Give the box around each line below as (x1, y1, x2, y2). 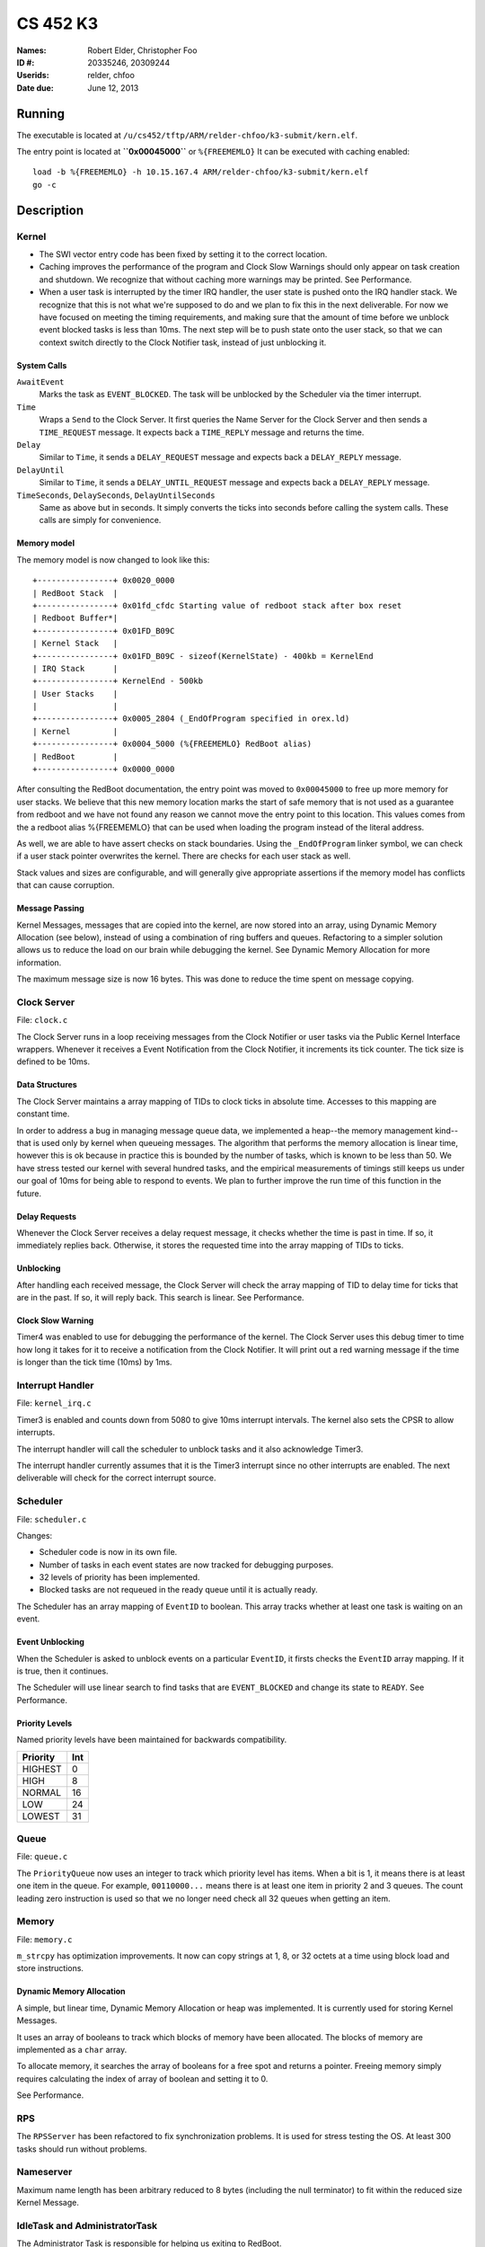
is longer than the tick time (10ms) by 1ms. (16, 1357, 172, 1368)
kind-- (435, 1124, 458, 1136)
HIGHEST (22, 1763, 62, 1775)
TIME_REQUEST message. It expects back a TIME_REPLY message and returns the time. (39, 427, 365, 438)
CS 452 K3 (16, 13, 99, 33)
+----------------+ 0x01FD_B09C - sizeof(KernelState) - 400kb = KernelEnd (32, 651, 374, 661)
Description (16, 202, 84, 218)
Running (16, 106, 66, 121)
